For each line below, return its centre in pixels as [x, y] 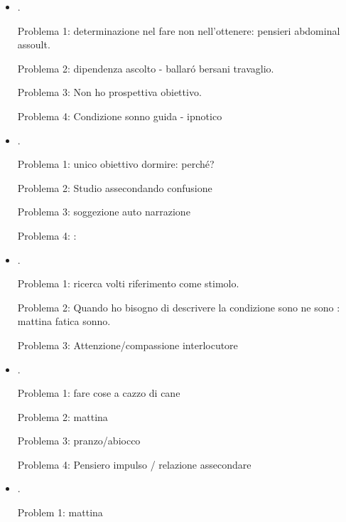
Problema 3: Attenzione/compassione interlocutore [128, 345]
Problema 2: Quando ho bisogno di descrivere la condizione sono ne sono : [179, 307]
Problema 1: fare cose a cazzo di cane [99, 393]
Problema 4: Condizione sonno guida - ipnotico [120, 116]
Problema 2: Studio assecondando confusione [115, 187]
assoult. [34, 44]
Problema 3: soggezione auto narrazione [104, 212]
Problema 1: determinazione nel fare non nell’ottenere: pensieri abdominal [179, 30]
